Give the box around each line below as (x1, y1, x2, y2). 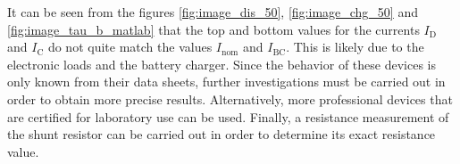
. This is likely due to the (286, 37, 424, 56)
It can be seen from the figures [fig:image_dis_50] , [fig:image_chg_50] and (7, 3, 418, 20)
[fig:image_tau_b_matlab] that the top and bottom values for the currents (7, 20, 420, 38)
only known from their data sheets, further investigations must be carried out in (7, 72, 446, 91)
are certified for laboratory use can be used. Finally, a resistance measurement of (7, 107, 449, 126)
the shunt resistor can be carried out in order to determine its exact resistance (7, 125, 436, 143)
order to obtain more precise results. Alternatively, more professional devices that (7, 89, 453, 108)
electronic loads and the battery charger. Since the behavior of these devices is (7, 54, 436, 73)
